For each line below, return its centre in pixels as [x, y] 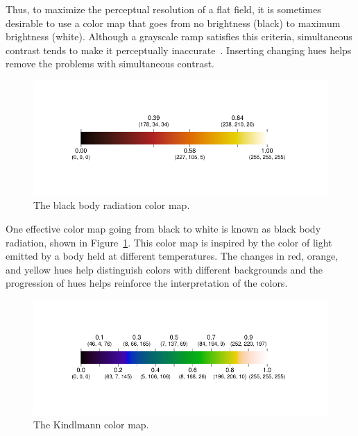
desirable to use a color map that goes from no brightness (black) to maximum [173, 23]
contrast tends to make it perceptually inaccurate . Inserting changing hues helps [179, 50]
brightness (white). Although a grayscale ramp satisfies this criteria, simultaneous [179, 36]
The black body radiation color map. [112, 205]
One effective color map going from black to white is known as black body [163, 229]
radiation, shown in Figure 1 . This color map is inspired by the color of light [169, 242]
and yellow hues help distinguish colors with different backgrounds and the [164, 269]
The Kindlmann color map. [91, 425]
